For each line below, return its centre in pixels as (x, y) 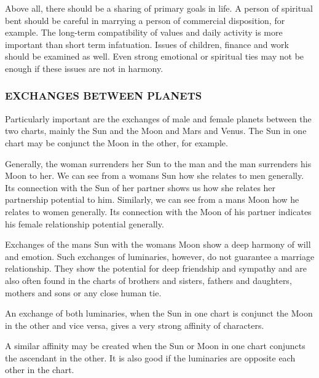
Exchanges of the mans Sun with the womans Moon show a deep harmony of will (158, 244)
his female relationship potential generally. (85, 223)
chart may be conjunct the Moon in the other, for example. (116, 142)
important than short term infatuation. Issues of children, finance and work (147, 44)
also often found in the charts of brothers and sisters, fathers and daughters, (148, 280)
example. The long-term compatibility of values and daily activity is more (144, 32)
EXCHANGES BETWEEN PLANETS (104, 96)
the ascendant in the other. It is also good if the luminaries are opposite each (150, 357)
